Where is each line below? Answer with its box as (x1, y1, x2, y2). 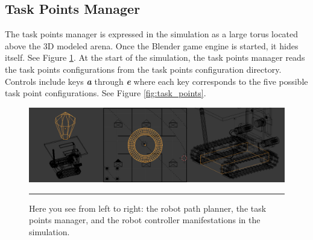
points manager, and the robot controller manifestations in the (29, 214, 261, 226)
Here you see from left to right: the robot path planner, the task (29, 202, 267, 214)
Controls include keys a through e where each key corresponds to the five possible (5, 75, 308, 87)
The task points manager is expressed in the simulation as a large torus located (5, 28, 299, 40)
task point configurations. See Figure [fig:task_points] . (5, 87, 206, 99)
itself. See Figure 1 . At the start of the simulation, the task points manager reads (5, 51, 305, 64)
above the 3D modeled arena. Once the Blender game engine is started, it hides (5, 39, 299, 52)
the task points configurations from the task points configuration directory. (5, 63, 282, 75)
